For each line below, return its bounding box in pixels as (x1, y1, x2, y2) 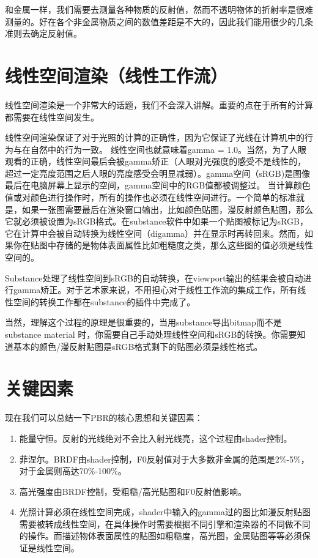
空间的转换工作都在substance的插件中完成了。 (13, 295, 196, 308)
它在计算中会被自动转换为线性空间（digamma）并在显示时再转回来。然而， (5, 226, 305, 239)
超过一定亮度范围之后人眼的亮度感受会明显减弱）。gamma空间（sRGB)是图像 (5, 166, 311, 179)
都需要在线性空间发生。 (5, 110, 99, 123)
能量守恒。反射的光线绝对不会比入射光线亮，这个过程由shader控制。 (19, 431, 292, 444)
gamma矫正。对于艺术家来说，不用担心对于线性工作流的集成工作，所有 (13, 283, 298, 296)
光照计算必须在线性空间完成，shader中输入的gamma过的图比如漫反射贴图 (19, 505, 311, 518)
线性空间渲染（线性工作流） (5, 62, 228, 87)
